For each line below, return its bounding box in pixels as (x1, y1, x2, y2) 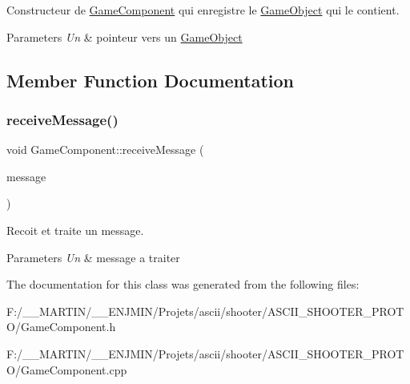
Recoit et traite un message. (6, 221, 144, 238)
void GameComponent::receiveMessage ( (6, 141, 204, 158)
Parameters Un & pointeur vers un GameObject (6, 28, 243, 45)
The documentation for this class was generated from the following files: (6, 276, 360, 293)
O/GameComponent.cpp (6, 361, 127, 378)
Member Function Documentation (6, 67, 295, 92)
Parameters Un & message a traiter (6, 249, 180, 265)
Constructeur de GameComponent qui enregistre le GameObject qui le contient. (6, 2, 400, 18)
